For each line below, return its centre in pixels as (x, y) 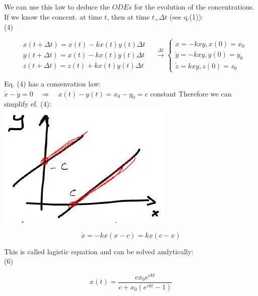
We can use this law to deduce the (57, 7)
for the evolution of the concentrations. (194, 7)
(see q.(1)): (186, 16)
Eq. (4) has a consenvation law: (52, 84)
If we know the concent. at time (53, 16)
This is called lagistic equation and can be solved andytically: (99, 251)
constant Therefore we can (191, 93)
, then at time (128, 16)
